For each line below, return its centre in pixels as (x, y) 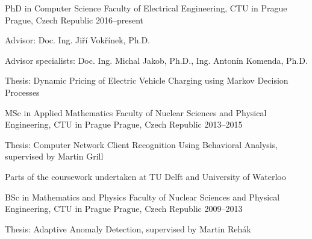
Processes (22, 92)
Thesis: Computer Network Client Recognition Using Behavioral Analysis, (142, 144)
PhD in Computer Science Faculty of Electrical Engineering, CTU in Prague (146, 8)
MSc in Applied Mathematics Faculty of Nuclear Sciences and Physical (136, 112)
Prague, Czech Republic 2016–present (74, 20)
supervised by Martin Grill (54, 156)
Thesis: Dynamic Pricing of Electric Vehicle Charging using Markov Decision (147, 80)
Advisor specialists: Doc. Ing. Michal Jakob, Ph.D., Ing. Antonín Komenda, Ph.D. (156, 60)
